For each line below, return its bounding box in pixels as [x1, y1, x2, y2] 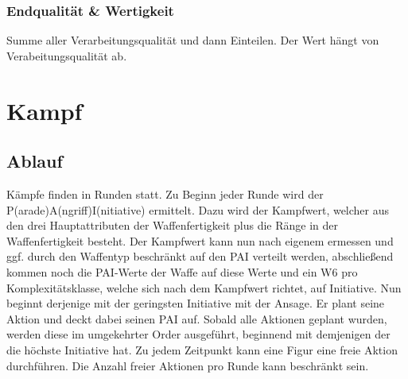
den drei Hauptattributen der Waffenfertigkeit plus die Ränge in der [6, 217, 339, 234]
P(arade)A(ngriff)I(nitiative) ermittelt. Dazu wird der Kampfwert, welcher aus [6, 201, 390, 218]
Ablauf [6, 149, 63, 173]
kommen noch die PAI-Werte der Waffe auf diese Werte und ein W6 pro [6, 263, 358, 280]
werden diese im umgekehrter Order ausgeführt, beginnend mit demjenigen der [6, 326, 391, 342]
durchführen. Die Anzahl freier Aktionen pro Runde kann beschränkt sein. [6, 357, 369, 373]
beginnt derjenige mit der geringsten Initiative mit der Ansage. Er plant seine [6, 295, 385, 311]
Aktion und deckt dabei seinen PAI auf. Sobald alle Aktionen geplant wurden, [6, 310, 387, 327]
